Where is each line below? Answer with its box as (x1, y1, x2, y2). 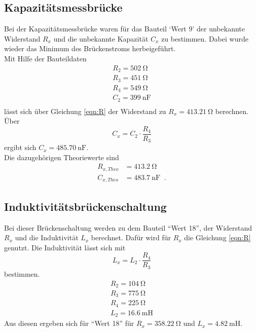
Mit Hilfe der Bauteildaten (4, 53, 87, 63)
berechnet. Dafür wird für (91, 232, 171, 243)
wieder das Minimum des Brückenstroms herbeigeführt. (4, 43, 176, 54)
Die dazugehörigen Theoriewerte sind (4, 152, 119, 162)
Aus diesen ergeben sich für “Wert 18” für (4, 318, 134, 328)
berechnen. (215, 105, 249, 116)
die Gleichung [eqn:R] (184, 232, 251, 243)
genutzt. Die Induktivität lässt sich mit (4, 242, 126, 252)
